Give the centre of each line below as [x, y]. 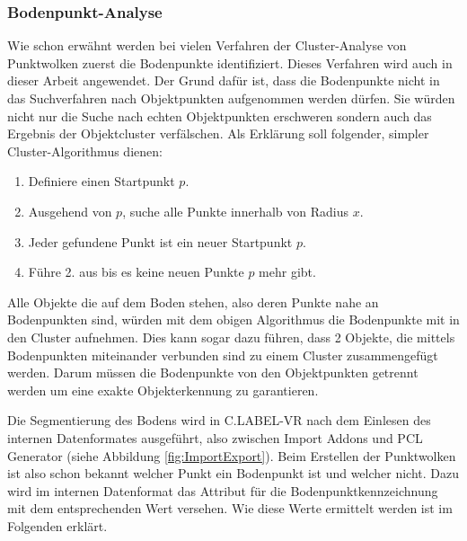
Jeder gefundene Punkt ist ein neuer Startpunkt [160, 241]
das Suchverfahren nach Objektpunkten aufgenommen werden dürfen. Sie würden [231, 98]
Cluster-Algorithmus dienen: [85, 151]
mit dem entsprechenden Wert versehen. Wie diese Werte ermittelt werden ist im [230, 508]
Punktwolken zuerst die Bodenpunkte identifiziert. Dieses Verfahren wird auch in [230, 62]
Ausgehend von [70, 211]
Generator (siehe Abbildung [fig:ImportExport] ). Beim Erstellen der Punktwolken [232, 455]
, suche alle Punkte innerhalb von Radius [235, 211]
